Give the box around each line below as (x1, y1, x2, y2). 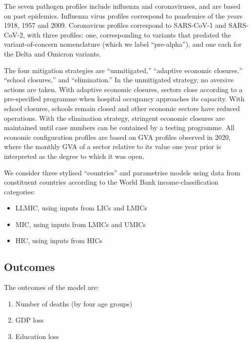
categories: (4, 186, 35, 196)
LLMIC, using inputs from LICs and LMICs (15, 203, 148, 213)
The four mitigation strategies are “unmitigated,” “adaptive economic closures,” (4, 65, 243, 75)
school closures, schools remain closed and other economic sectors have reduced (4, 103, 240, 113)
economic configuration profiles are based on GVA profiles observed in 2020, (4, 132, 231, 142)
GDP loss (15, 315, 44, 325)
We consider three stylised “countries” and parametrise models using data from (4, 167, 240, 177)
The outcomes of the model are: (4, 282, 99, 292)
